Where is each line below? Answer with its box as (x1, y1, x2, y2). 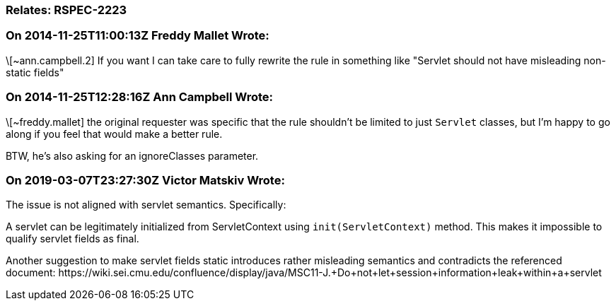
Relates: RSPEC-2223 (6, 3, 127, 17)
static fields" (6, 66, 64, 78)
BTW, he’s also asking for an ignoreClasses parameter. (6, 149, 259, 162)
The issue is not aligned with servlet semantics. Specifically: (6, 199, 286, 211)
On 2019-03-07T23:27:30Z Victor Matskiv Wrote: (6, 172, 285, 187)
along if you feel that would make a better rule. (6, 127, 223, 140)
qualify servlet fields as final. (6, 233, 139, 245)
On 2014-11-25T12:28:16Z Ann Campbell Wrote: (6, 90, 274, 105)
